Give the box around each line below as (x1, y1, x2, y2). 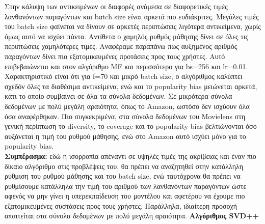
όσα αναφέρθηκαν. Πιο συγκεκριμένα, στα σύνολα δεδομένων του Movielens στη (5, 110, 246, 121)
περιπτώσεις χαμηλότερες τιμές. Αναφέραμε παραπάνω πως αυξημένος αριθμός (5, 41, 237, 51)
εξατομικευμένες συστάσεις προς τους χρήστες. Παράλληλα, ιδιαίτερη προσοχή (5, 200, 237, 211)
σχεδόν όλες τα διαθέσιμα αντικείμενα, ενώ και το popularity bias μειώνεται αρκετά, (5, 80, 257, 91)
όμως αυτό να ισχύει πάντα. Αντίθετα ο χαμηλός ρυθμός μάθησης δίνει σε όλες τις (5, 31, 249, 41)
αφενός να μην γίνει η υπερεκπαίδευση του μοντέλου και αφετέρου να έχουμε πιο (5, 190, 245, 201)
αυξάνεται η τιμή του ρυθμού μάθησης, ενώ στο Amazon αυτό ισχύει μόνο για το (5, 130, 246, 141)
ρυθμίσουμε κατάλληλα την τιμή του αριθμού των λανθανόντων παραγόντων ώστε (5, 180, 247, 191)
